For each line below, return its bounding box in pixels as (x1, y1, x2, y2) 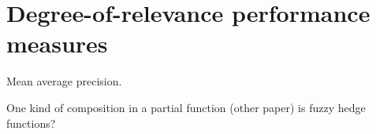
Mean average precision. (6, 73, 122, 89)
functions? (6, 114, 56, 131)
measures (6, 27, 108, 60)
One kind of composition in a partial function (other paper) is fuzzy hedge (6, 99, 366, 115)
